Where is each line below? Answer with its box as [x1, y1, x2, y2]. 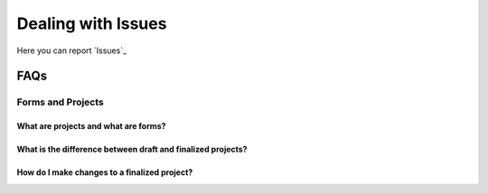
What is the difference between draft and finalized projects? [16, 144, 248, 155]
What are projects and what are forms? [16, 121, 166, 132]
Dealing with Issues [16, 14, 167, 33]
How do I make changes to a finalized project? [16, 167, 193, 178]
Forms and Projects [16, 96, 104, 108]
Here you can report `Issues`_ [16, 45, 127, 56]
